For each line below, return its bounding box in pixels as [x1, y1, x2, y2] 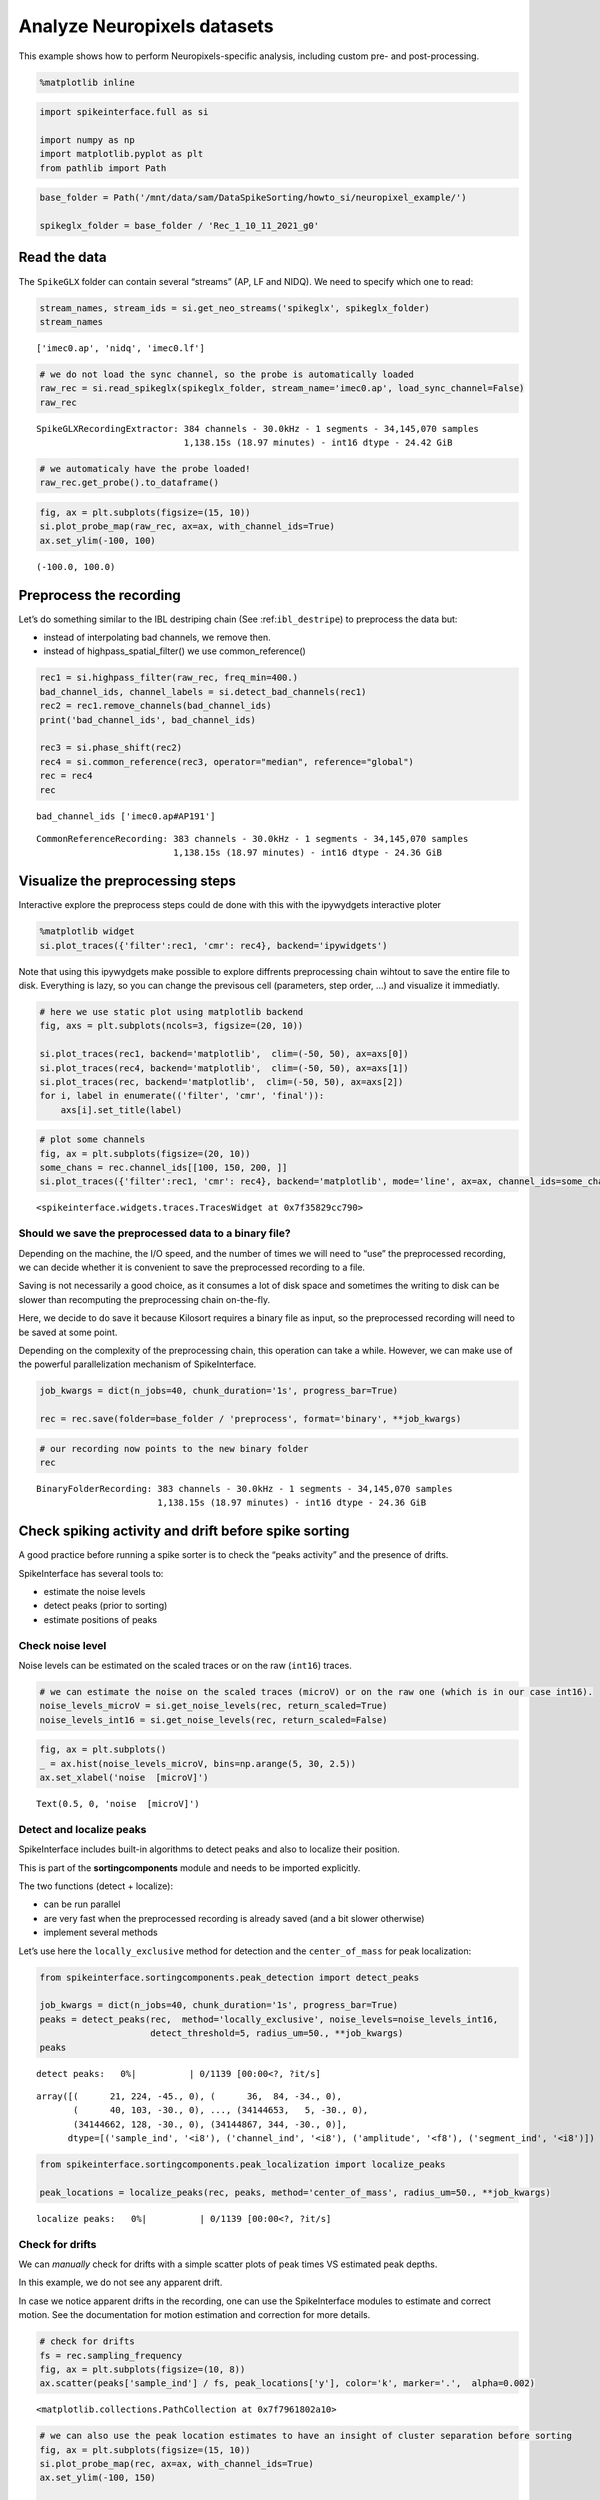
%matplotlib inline [39, 76, 135, 88]
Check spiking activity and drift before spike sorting [18, 1523, 350, 1540]
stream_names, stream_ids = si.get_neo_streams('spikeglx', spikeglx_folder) [39, 302, 430, 314]
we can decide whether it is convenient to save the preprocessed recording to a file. [18, 1261, 365, 1273]
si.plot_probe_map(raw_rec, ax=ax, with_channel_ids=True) [39, 521, 335, 532]
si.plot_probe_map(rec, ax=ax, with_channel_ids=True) [39, 2458, 314, 2470]
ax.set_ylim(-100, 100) [39, 535, 157, 546]
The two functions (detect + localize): [18, 1880, 174, 1892]
